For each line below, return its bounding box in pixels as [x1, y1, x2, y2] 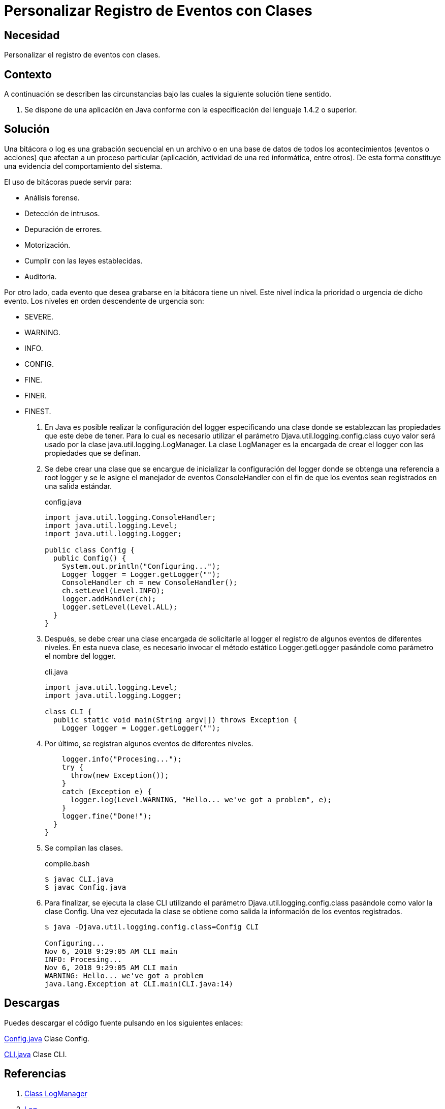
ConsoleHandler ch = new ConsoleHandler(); [61, 578, 238, 587]
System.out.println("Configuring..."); [61, 562, 220, 570]
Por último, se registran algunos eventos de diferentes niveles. [45, 739, 253, 748]
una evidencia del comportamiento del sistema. [4, 161, 163, 170]
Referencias [4, 1067, 67, 1081]
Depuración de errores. [24, 224, 102, 234]
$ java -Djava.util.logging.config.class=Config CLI [45, 922, 259, 931]
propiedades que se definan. [45, 448, 141, 457]
